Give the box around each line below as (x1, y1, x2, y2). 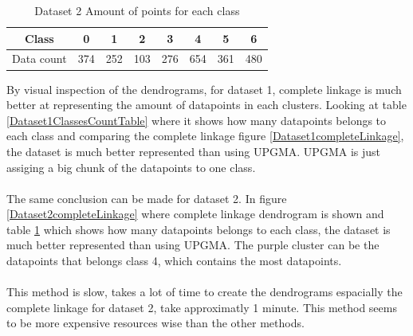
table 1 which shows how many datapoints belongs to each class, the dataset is (6, 221, 391, 237)
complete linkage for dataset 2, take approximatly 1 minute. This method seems (6, 299, 397, 315)
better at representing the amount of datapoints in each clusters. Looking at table (6, 96, 407, 113)
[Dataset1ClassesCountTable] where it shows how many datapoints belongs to (6, 111, 387, 128)
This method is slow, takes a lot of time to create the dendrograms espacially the (6, 283, 403, 300)
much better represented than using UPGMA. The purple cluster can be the (6, 236, 380, 253)
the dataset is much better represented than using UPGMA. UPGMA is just (6, 143, 380, 159)
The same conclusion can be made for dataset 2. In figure (6, 189, 287, 206)
